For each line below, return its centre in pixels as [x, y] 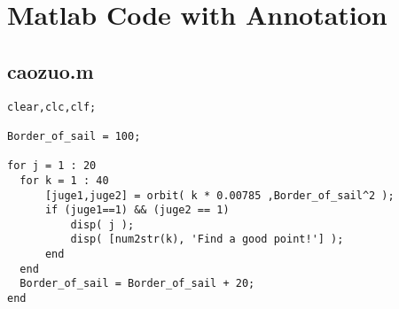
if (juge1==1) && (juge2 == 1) [137, 210]
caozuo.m [51, 70]
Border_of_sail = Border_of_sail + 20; [137, 284]
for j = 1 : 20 [52, 166]
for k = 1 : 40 [64, 180]
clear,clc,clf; [52, 107]
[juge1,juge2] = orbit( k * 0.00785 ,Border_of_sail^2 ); [219, 195]
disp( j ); [102, 224]
